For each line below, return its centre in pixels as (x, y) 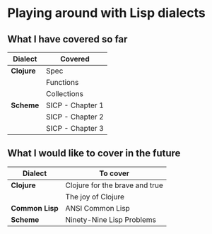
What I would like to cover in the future (94, 153)
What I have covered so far (67, 39)
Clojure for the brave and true (114, 185)
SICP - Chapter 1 (75, 105)
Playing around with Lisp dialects (107, 13)
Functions (62, 82)
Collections (64, 94)
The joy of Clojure (95, 197)
